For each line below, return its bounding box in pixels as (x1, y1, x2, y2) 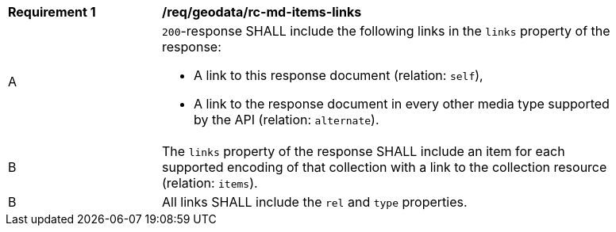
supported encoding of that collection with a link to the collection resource (162, 159, 607, 175)
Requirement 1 (8, 4, 96, 20)
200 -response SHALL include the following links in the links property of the (162, 23, 610, 39)
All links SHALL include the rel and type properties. (162, 194, 468, 210)
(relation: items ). (162, 175, 258, 191)
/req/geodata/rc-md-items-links (162, 4, 362, 20)
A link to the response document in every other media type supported (194, 96, 610, 112)
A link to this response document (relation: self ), (194, 67, 483, 83)
